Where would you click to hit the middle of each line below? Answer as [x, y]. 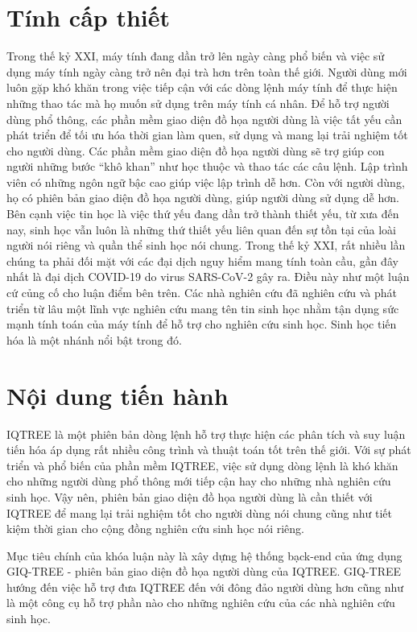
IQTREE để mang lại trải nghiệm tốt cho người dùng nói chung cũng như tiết [199, 512]
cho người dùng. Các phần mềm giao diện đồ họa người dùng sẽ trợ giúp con [196, 150]
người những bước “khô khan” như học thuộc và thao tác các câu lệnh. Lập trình [207, 166]
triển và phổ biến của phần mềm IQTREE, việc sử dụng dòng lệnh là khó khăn [202, 465]
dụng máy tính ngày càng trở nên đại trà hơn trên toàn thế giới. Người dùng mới [207, 71]
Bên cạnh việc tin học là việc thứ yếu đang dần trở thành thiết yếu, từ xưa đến [203, 214]
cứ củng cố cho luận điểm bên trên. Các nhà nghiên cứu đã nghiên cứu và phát [202, 293]
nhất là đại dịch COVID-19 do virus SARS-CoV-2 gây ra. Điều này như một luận [208, 277]
